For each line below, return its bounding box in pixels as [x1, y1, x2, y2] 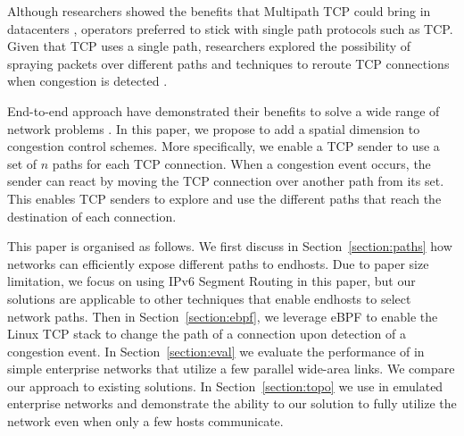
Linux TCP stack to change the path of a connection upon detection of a [7, 324, 406, 343]
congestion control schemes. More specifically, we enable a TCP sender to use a [7, 137, 440, 155]
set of [7, 154, 37, 172]
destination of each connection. [7, 206, 177, 225]
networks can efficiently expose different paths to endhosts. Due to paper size [7, 254, 429, 272]
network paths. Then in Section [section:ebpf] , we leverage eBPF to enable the [7, 306, 438, 325]
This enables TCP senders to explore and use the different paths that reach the [7, 189, 442, 207]
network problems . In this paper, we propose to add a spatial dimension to [7, 119, 420, 138]
